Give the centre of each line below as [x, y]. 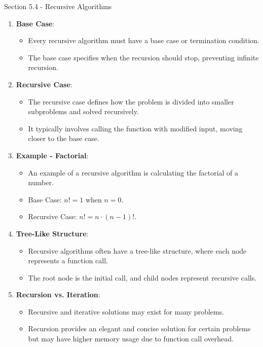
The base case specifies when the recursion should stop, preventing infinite [143, 57]
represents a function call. [68, 261]
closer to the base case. [64, 138]
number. [41, 182]
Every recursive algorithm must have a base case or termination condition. [144, 40]
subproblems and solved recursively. [83, 111]
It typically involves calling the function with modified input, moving [135, 128]
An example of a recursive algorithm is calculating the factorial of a [133, 172]
